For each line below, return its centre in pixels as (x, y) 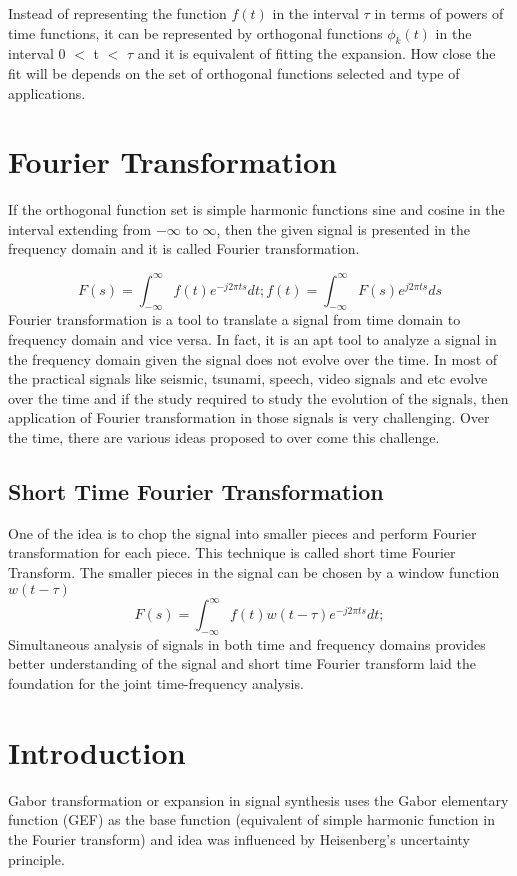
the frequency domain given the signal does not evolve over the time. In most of (253, 358)
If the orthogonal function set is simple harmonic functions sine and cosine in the (256, 209)
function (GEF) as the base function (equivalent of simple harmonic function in (251, 819)
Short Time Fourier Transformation (196, 490)
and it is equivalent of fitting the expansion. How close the (316, 53)
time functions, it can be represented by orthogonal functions (195, 32)
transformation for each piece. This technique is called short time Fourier (232, 552)
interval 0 (37, 53)
